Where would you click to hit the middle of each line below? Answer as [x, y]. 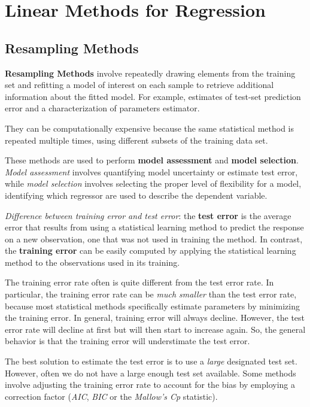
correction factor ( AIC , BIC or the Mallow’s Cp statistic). [111, 396]
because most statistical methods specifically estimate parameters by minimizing [152, 306]
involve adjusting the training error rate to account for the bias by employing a [150, 385]
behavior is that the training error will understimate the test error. [127, 341]
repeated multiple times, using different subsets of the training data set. [136, 140]
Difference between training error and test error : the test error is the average [148, 215]
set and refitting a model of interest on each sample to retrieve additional [139, 85]
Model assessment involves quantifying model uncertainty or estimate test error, [151, 171]
